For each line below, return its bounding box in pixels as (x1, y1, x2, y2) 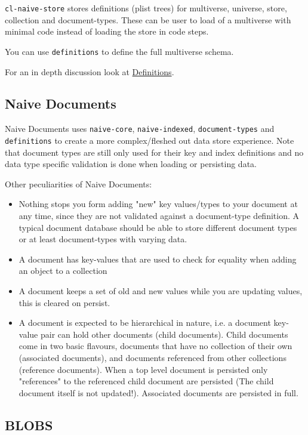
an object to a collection (19, 264, 107, 277)
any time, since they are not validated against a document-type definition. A (19, 209, 299, 221)
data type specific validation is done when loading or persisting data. (5, 158, 257, 170)
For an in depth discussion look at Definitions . (5, 65, 174, 78)
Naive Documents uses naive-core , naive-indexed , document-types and (5, 122, 275, 135)
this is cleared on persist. (19, 296, 110, 308)
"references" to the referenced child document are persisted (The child (19, 375, 274, 387)
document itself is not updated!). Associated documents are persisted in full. (19, 386, 298, 399)
